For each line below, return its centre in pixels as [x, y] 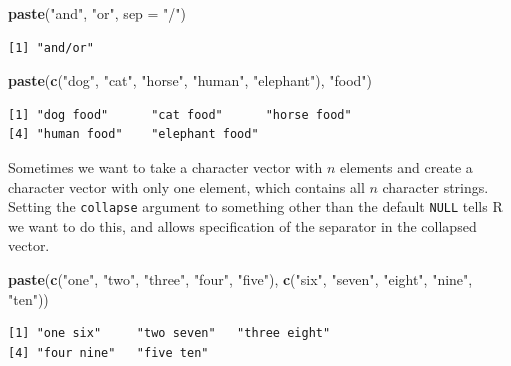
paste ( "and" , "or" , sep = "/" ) [97, 13]
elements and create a [406, 166]
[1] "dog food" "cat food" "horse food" [180, 114]
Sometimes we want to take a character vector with [165, 166]
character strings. [435, 186]
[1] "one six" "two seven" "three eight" [169, 333]
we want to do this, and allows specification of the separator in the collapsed [242, 225]
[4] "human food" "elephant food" [133, 134]
